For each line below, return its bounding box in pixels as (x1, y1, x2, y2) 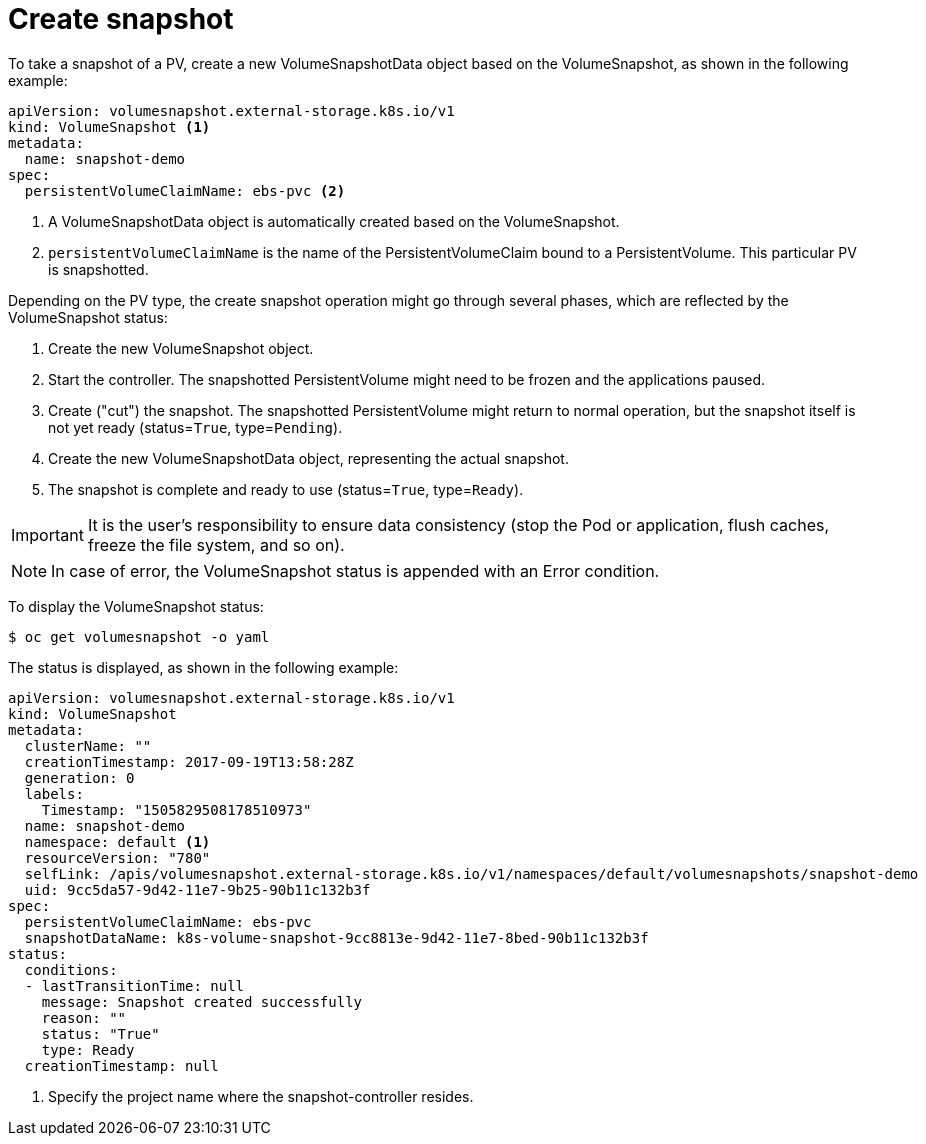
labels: (24, 785, 84, 802)
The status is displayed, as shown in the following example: (8, 658, 399, 676)
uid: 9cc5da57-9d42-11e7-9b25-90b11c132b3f (24, 881, 371, 898)
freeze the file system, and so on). (87, 534, 345, 555)
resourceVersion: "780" (24, 849, 211, 866)
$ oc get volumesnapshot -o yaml (8, 628, 270, 645)
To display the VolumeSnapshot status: (8, 597, 264, 615)
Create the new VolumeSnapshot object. (48, 339, 314, 357)
